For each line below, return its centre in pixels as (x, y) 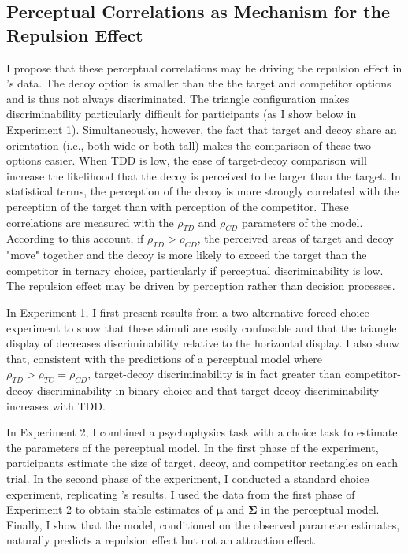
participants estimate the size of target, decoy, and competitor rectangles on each (202, 463)
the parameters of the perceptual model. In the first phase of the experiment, (193, 447)
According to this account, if (75, 238)
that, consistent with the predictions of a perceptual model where (164, 358)
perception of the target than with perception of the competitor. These (178, 206)
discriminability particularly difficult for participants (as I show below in (182, 114)
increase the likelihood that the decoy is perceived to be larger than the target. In (204, 175)
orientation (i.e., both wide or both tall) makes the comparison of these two (189, 145)
